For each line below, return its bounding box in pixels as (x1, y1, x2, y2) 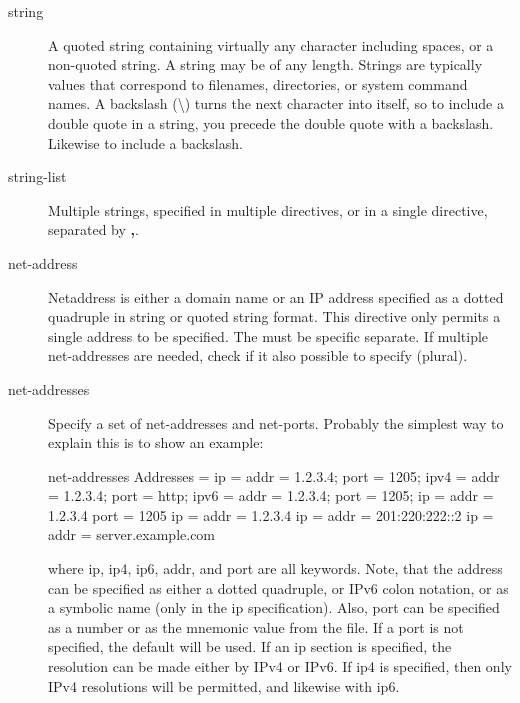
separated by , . (48, 219, 139, 240)
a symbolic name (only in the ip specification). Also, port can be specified (48, 597, 500, 618)
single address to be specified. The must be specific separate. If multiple (48, 325, 489, 346)
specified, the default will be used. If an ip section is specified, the (48, 636, 452, 657)
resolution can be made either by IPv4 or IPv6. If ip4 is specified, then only (48, 656, 512, 677)
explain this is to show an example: (48, 432, 264, 453)
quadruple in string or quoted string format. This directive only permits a (48, 306, 501, 327)
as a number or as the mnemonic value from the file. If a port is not (48, 616, 464, 637)
